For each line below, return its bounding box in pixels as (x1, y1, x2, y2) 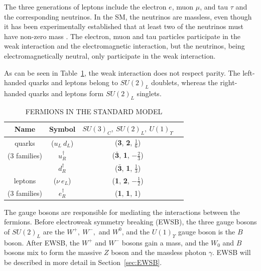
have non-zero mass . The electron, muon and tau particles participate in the (4, 31, 240, 41)
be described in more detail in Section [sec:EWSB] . (4, 256, 162, 267)
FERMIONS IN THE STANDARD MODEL (25, 106, 163, 116)
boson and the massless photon (111, 247, 207, 257)
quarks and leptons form (29, 88, 104, 98)
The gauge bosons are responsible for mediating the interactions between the (4, 206, 240, 217)
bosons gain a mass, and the (121, 237, 209, 247)
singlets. (137, 88, 162, 98)
